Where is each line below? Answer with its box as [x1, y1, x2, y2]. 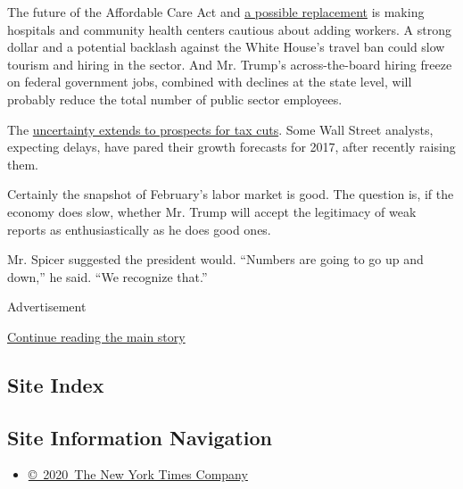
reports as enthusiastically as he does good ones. [7, 220, 271, 238]
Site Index [7, 370, 104, 398]
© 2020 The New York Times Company [28, 465, 248, 484]
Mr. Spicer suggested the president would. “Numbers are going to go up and [7, 250, 424, 269]
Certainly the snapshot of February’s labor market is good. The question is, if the [7, 185, 454, 203]
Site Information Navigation [7, 423, 272, 451]
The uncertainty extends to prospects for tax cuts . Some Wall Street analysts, [7, 120, 434, 138]
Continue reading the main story [7, 327, 186, 345]
